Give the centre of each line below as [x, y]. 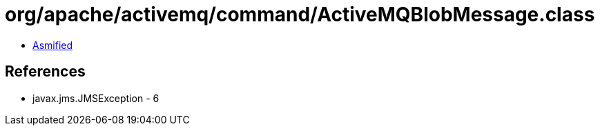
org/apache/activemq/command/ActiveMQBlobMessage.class [300, 14]
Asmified [53, 45]
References [45, 72]
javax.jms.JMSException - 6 [96, 98]
